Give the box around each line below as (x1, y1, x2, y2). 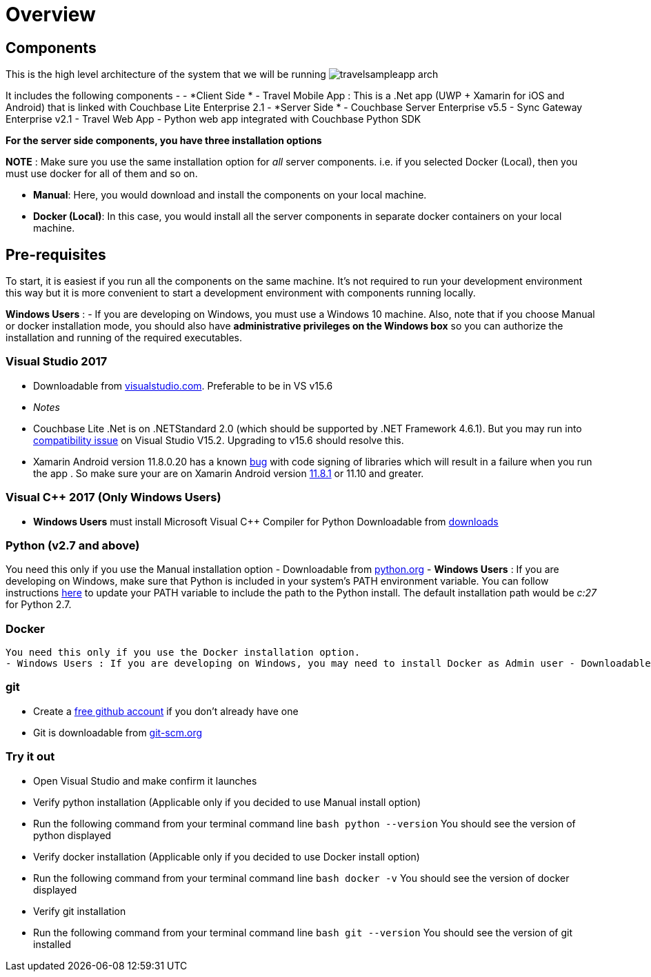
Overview (6, 3, 96, 26)
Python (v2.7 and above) (6, 538, 140, 552)
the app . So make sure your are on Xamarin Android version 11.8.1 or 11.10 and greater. (33, 467, 424, 479)
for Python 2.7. (6, 598, 72, 611)
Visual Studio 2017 (6, 354, 108, 369)
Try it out (6, 749, 55, 764)
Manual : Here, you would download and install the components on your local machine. (33, 189, 427, 201)
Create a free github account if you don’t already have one (33, 705, 299, 717)
